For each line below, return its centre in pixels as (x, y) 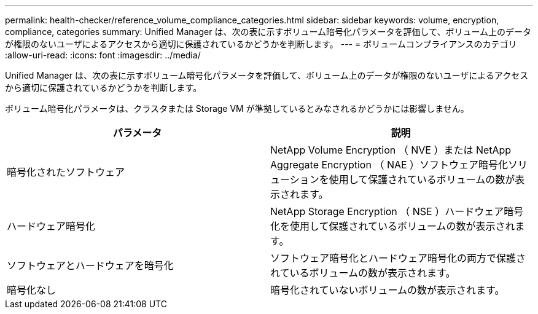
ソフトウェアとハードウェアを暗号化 (90, 265)
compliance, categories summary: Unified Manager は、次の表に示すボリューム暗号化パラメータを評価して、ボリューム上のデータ (268, 32)
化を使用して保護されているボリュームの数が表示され (393, 226)
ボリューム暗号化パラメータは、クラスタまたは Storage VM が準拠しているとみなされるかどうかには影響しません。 (237, 108)
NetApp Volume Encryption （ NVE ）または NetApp (391, 150)
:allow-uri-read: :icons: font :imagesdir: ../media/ (103, 55)
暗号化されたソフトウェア (66, 172)
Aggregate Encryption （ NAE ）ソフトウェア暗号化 (389, 165)
